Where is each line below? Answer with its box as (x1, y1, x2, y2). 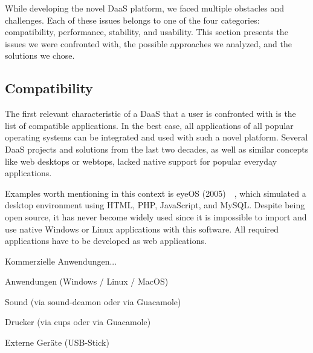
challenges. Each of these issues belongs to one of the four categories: (5, 13, 260, 26)
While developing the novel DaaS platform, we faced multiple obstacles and (5, 2, 284, 14)
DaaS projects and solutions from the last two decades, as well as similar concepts (5, 142, 309, 155)
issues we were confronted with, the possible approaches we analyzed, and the (5, 37, 292, 50)
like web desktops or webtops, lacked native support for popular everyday (5, 154, 277, 167)
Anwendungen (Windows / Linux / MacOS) (5, 275, 169, 288)
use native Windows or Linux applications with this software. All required (5, 222, 279, 235)
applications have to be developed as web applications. (5, 234, 207, 247)
